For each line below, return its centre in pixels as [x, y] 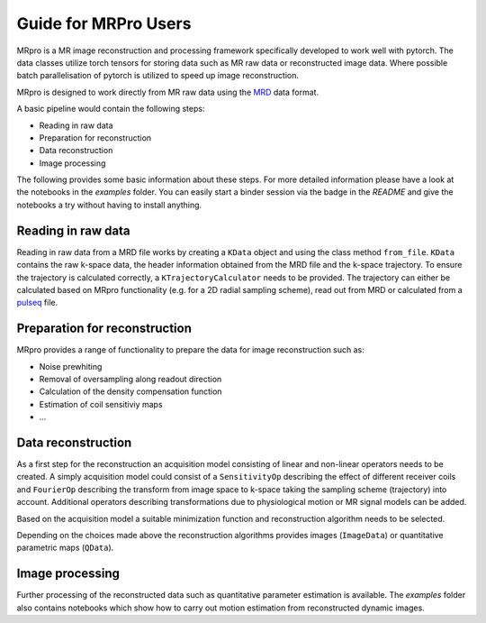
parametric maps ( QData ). [65, 548]
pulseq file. [37, 303]
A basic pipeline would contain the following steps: [111, 109]
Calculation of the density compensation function [130, 391]
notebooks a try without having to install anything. [109, 205]
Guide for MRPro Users [104, 23]
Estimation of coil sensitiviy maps [101, 404]
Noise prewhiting [71, 366]
